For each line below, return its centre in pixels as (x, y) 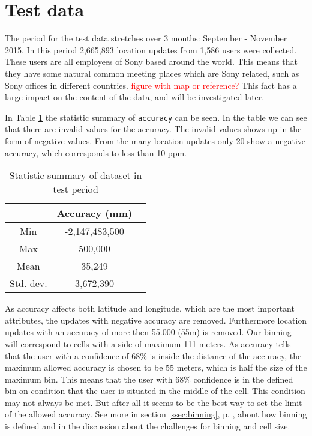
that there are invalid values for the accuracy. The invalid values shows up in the (153, 129)
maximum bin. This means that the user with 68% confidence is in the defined (149, 379)
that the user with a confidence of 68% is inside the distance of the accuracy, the (153, 355)
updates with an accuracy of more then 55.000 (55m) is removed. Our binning (148, 332)
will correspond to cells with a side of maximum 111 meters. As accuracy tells (148, 343)
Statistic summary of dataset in (76, 175)
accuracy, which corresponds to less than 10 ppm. (96, 152)
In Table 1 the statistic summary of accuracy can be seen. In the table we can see (156, 117)
